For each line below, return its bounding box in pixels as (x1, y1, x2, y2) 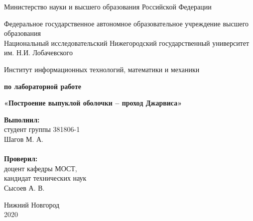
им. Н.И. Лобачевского (4, 47, 73, 58)
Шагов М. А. (4, 133, 44, 144)
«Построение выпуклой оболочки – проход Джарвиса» (4, 98, 182, 108)
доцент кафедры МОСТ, (4, 163, 77, 173)
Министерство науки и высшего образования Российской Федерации (4, 1, 212, 11)
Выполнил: (4, 114, 40, 124)
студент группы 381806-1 (4, 124, 80, 134)
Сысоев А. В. (4, 182, 45, 193)
